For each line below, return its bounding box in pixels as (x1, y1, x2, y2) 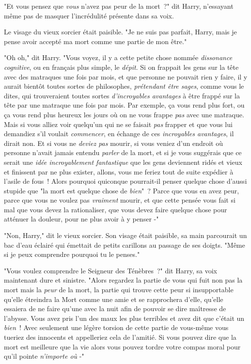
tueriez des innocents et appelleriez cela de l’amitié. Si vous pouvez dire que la (4, 332, 236, 342)
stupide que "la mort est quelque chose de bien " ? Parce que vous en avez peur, (4, 185, 239, 195)
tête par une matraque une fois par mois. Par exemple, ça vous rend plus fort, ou (4, 100, 245, 110)
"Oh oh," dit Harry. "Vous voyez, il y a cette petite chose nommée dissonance (4, 52, 233, 63)
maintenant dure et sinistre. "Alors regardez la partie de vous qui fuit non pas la (4, 275, 243, 285)
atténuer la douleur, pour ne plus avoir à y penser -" (4, 214, 159, 224)
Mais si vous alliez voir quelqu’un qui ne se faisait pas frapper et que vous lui (4, 119, 233, 129)
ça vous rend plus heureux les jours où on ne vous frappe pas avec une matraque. (4, 109, 244, 119)
